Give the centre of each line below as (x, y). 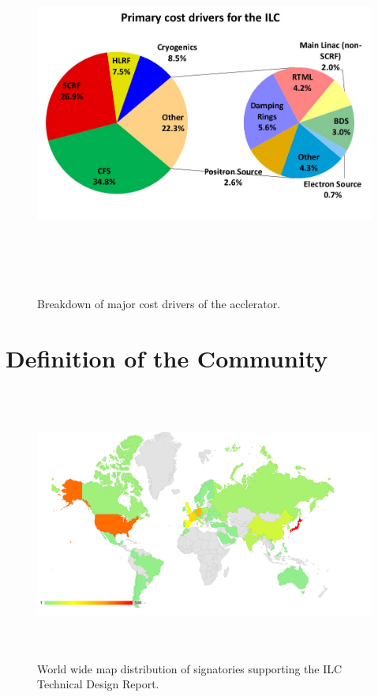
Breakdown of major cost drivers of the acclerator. (159, 304)
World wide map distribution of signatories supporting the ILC (190, 668)
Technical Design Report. (98, 684)
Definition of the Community (167, 358)
